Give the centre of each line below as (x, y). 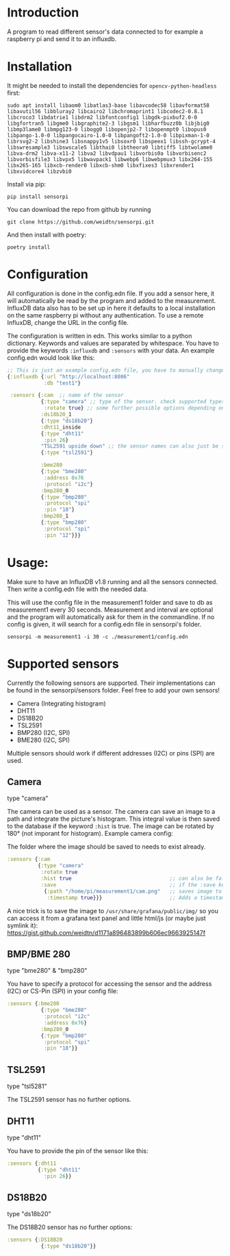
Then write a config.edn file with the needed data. (78, 589)
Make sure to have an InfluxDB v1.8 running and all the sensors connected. (112, 581)
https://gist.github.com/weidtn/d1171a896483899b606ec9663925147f (106, 932)
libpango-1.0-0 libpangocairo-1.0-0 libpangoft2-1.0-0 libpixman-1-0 (108, 135)
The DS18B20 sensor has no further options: (70, 1227)
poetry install (29, 247)
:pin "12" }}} (62, 535)
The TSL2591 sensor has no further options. (69, 1100)
